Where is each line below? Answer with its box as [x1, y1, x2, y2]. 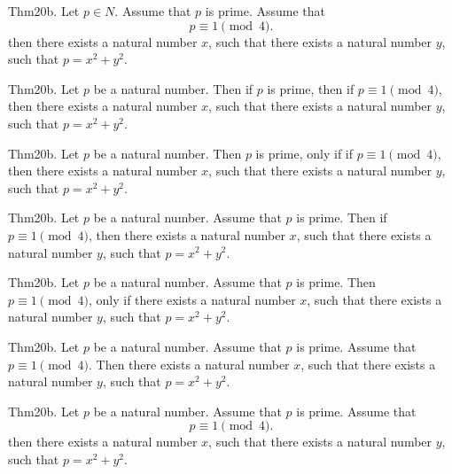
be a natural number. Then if [93, 79, 253, 97]
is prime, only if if [255, 144, 354, 162]
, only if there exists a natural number [89, 290, 296, 308]
